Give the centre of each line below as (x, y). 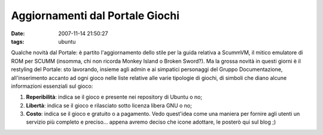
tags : (18, 41)
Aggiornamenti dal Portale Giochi (95, 16)
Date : (18, 33)
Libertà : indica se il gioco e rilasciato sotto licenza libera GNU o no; (109, 105)
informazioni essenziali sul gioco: (52, 86)
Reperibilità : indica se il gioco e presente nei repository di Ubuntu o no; (114, 97)
